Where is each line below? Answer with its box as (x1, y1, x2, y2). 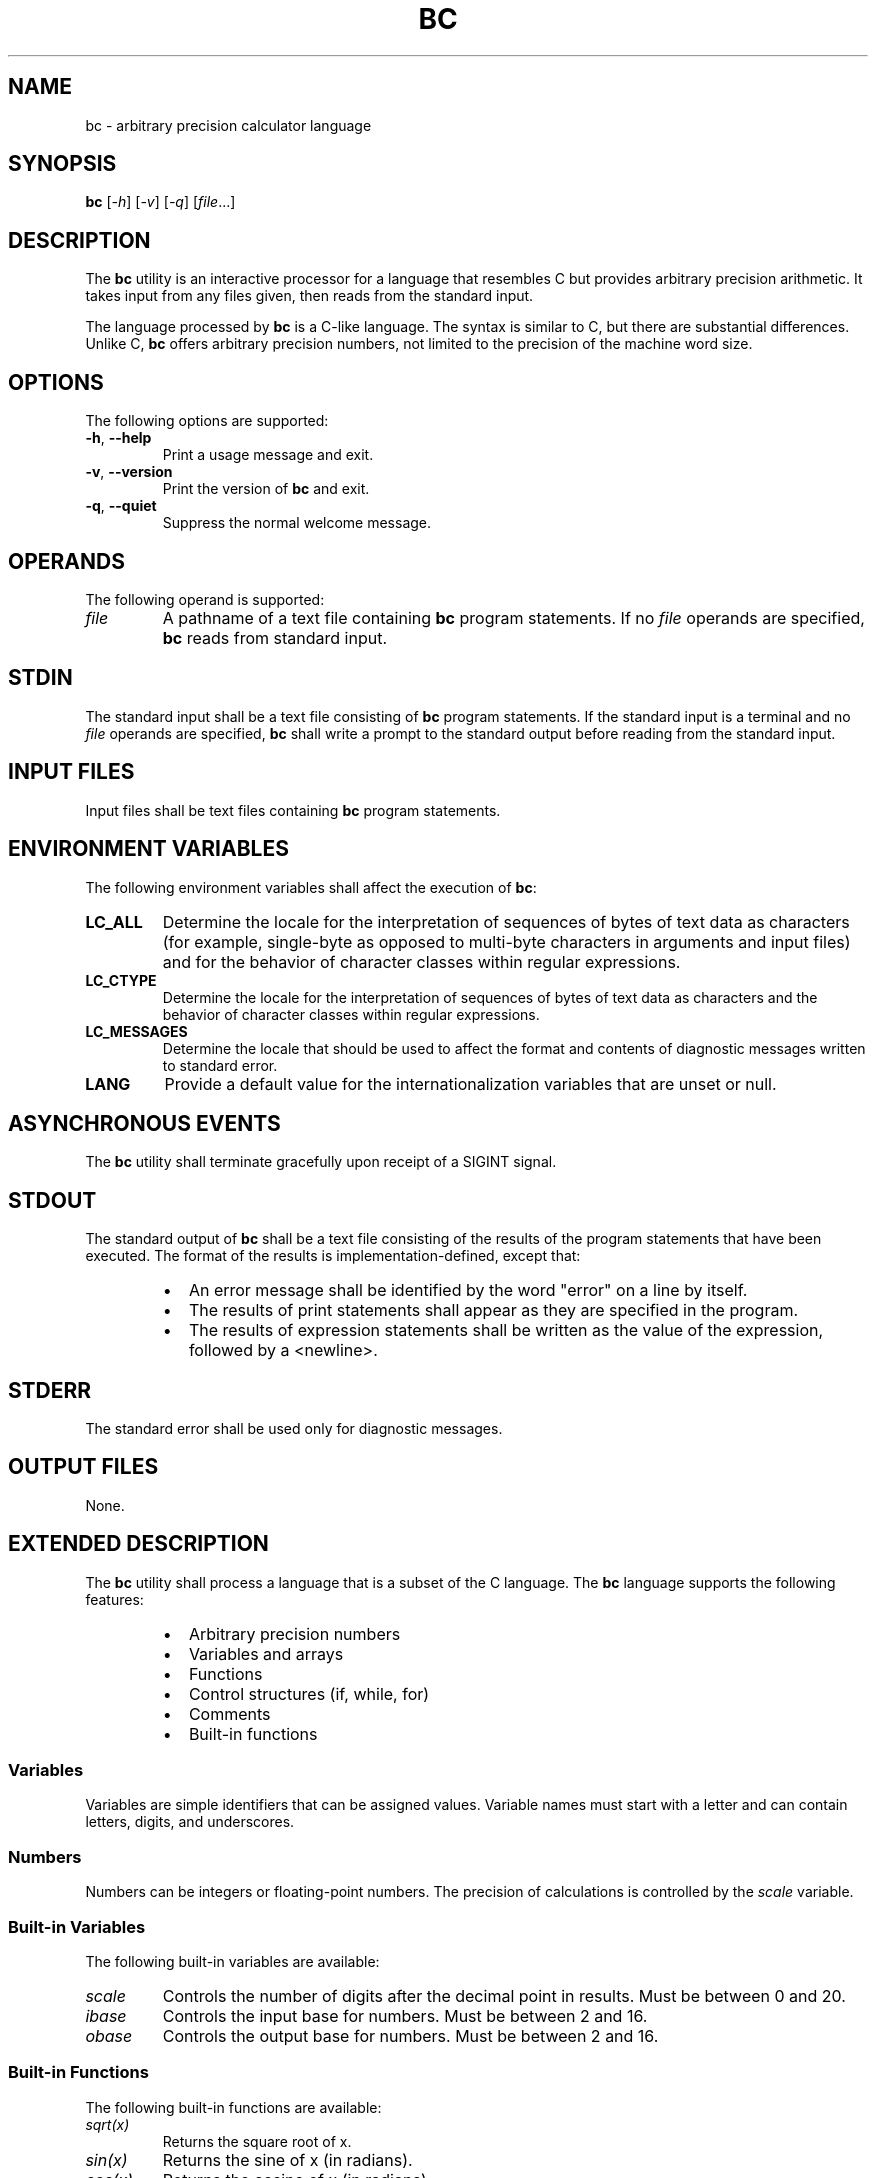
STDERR (8, 1377, 92, 1403)
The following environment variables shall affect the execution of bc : (85, 878, 537, 896)
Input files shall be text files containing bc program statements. (85, 801, 501, 819)
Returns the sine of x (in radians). (162, 2149, 413, 2170)
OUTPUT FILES (8, 1454, 159, 1480)
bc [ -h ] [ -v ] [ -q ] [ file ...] (85, 193, 236, 211)
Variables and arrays (188, 1643, 344, 1664)
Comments (188, 1703, 271, 1724)
